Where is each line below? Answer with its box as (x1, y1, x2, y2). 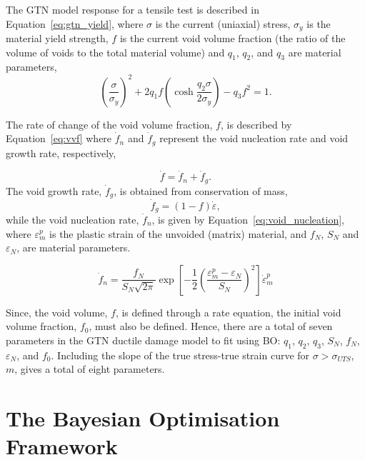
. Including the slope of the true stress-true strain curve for (51, 347, 310, 362)
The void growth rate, (6, 183, 102, 198)
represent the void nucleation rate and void (159, 131, 349, 146)
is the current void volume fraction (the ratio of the (119, 31, 346, 46)
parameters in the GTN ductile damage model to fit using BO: (6, 332, 281, 347)
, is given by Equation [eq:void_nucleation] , (151, 211, 345, 226)
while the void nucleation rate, (6, 211, 139, 226)
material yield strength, (6, 31, 109, 46)
